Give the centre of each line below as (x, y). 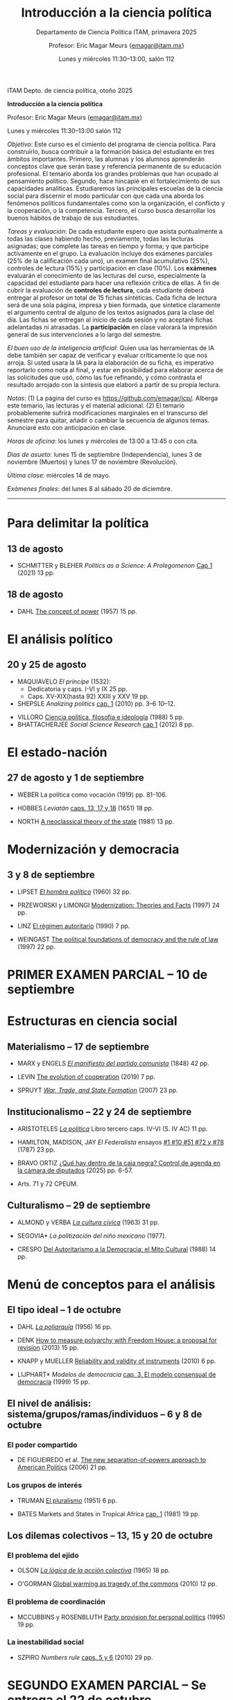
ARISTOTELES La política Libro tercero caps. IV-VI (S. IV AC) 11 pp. (112, 1129)
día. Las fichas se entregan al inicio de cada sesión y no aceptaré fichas (110, 320)
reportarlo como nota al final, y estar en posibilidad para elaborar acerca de (115, 370)
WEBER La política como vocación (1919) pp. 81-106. (92, 795)
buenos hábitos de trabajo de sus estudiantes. (74, 218)
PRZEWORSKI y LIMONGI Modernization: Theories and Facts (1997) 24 (118, 905)
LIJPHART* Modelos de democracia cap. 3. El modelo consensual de (116, 1374)
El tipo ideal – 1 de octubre (64, 1310)
